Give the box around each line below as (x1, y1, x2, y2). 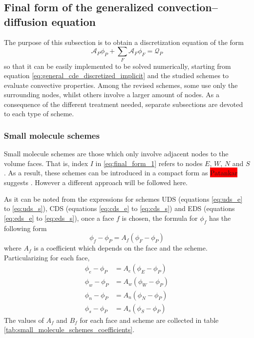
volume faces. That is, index (4, 158, 88, 168)
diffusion (4, 14, 48, 29)
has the (209, 212, 231, 223)
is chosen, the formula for (122, 212, 198, 223)
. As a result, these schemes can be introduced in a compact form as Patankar (4, 168, 238, 178)
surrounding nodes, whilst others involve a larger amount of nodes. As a (4, 89, 219, 100)
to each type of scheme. (4, 108, 74, 119)
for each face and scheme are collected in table (80, 315, 219, 325)
